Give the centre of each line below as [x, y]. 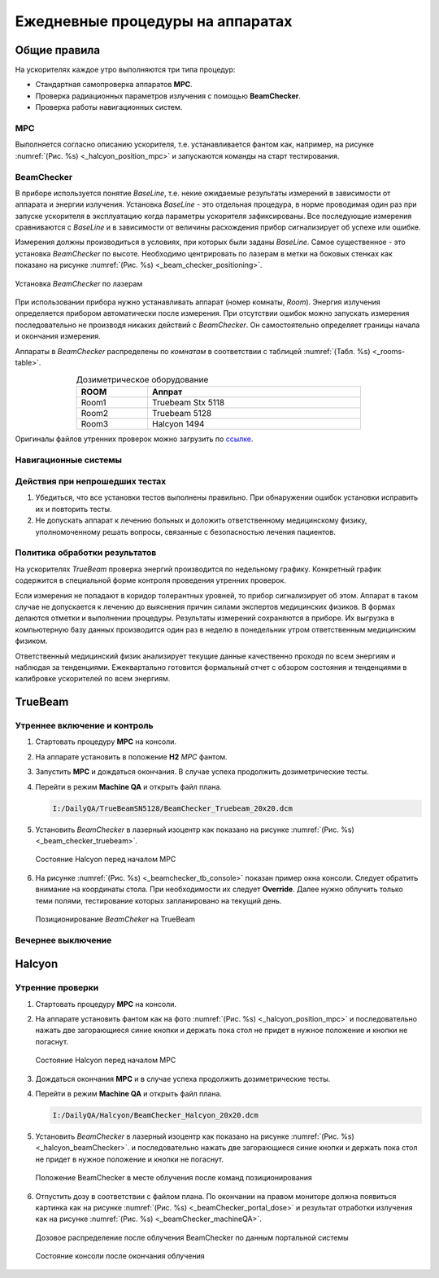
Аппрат [167, 392]
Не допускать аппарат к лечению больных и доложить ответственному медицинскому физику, [201, 520]
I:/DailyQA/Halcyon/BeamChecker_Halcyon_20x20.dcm [156, 1115]
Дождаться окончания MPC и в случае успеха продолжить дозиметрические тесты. [183, 1079]
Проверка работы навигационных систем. [109, 107]
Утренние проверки [57, 987]
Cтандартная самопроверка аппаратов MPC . [114, 85]
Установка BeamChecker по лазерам [79, 283]
